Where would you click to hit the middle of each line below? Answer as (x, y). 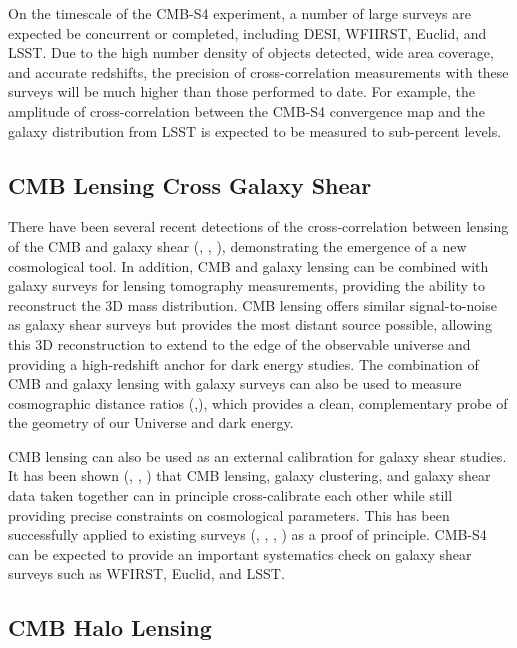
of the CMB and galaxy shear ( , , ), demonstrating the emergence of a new (237, 245)
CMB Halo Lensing (110, 627)
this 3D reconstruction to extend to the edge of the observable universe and (239, 343)
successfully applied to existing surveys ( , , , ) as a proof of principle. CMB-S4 (247, 534)
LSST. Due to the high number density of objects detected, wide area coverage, (251, 52)
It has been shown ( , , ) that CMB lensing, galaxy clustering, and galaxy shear (249, 475)
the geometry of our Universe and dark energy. (151, 422)
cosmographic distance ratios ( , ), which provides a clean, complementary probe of (258, 402)
